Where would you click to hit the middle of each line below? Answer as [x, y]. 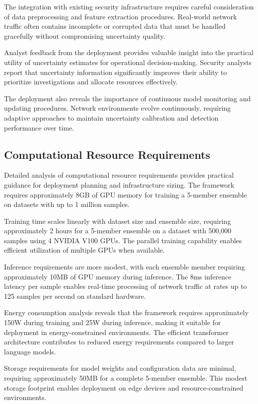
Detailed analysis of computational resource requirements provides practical [119, 175]
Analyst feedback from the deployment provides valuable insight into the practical [129, 52]
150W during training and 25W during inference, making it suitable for [113, 322]
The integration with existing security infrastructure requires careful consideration [129, 6]
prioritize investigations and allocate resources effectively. [91, 82]
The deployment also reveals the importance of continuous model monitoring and [128, 98]
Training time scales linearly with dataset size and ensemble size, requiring [118, 221]
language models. [30, 351]
